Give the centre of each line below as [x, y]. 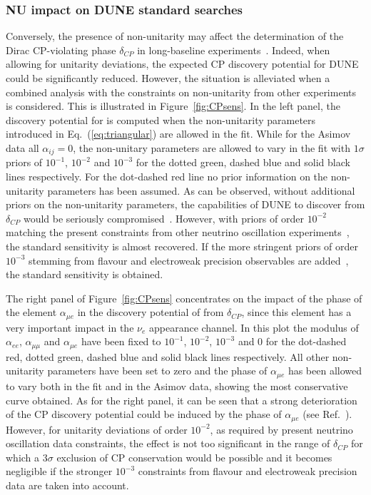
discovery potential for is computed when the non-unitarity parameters [161, 119]
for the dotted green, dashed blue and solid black [243, 162]
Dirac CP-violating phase [61, 50]
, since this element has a [296, 312]
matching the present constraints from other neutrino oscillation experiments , [178, 232]
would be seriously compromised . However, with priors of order [163, 218]
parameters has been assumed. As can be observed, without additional [201, 190]
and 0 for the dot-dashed [292, 341]
